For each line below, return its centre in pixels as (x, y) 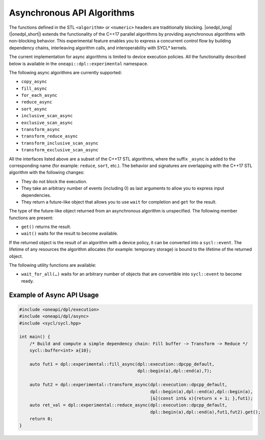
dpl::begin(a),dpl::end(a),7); (174, 371)
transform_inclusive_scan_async (60, 143)
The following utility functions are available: (53, 265)
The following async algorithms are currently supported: (65, 72)
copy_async (34, 82)
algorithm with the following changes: (47, 172)
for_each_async (39, 95)
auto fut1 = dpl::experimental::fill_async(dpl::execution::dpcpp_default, (122, 364)
